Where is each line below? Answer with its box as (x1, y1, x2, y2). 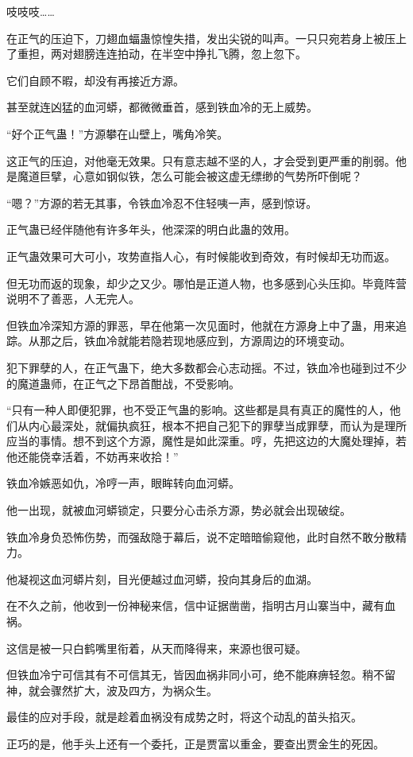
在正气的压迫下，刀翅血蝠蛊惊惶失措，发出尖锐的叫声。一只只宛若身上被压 (6, 29, 396, 46)
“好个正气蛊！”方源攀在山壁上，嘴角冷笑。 (6, 125, 229, 142)
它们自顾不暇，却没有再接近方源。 (6, 72, 184, 88)
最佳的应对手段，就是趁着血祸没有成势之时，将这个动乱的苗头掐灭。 (6, 708, 362, 725)
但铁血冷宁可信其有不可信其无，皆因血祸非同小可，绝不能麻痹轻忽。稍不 (6, 666, 384, 683)
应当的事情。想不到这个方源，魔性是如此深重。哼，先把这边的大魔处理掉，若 (6, 433, 407, 449)
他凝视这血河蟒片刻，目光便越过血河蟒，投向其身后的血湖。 (6, 570, 318, 587)
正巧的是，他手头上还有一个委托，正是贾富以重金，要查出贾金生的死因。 (6, 736, 384, 751)
